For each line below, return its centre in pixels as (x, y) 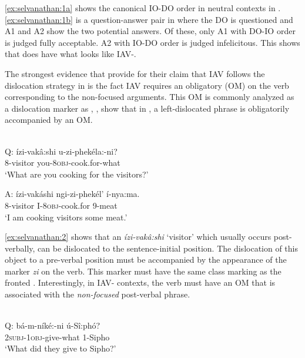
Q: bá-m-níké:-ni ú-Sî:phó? (53, 325)
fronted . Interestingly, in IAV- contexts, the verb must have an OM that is (140, 282)
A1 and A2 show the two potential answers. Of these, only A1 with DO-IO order (150, 31)
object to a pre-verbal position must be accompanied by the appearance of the (146, 260)
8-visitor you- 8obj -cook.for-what (63, 163)
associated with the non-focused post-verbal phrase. (98, 294)
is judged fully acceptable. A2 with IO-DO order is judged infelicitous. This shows (152, 42)
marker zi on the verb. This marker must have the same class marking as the (143, 271)
